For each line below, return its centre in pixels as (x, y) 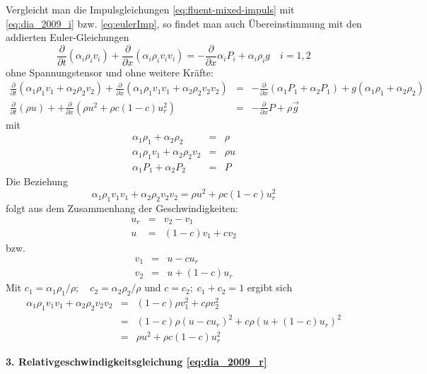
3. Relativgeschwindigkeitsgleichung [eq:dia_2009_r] (136, 362)
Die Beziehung (37, 181)
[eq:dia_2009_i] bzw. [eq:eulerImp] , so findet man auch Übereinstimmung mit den (184, 23)
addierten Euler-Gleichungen (68, 37)
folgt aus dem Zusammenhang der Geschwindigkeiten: (122, 208)
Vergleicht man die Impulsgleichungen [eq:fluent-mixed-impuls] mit (150, 9)
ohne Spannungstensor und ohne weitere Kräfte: (110, 72)
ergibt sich (270, 287)
